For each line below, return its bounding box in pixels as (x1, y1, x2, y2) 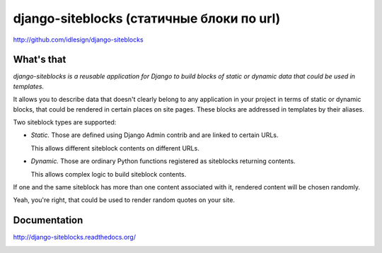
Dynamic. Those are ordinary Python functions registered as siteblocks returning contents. (30, 157, 296, 165)
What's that (13, 54, 66, 66)
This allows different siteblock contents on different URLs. (30, 143, 199, 152)
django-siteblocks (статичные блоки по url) (13, 11, 281, 26)
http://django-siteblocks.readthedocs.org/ (13, 233, 136, 242)
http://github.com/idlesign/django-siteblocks (13, 35, 144, 44)
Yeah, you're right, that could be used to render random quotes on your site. (13, 196, 235, 204)
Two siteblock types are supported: (13, 118, 117, 126)
